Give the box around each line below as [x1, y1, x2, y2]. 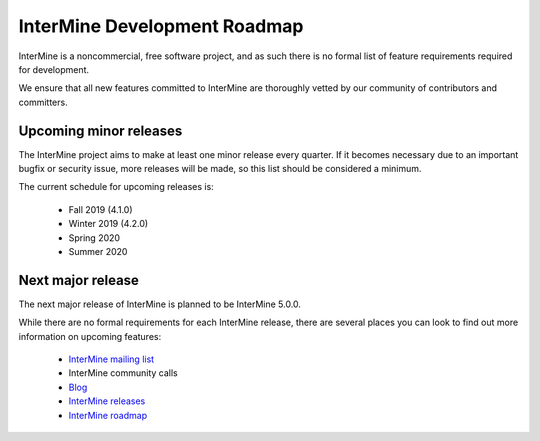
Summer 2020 [68, 245, 128, 257]
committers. [18, 96, 69, 108]
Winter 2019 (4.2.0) [68, 218, 149, 230]
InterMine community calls [68, 367, 179, 379]
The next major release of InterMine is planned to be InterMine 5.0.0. [18, 298, 302, 310]
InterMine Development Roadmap [18, 15, 304, 37]
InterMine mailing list [68, 353, 155, 365]
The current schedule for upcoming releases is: [18, 181, 214, 193]
